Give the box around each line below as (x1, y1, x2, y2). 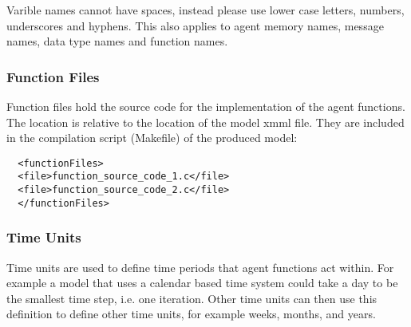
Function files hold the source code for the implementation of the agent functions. (6, 98, 405, 114)
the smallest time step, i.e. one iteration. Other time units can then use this (6, 290, 377, 306)
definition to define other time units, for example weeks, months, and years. (6, 305, 376, 322)
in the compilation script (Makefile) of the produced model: (6, 129, 298, 146)
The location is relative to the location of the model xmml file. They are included (6, 113, 405, 130)
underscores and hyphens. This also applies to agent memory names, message (6, 17, 384, 33)
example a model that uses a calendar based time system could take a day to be (6, 274, 398, 291)
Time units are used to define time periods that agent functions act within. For (6, 258, 394, 275)
